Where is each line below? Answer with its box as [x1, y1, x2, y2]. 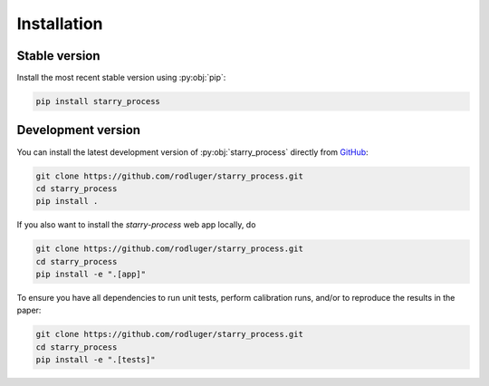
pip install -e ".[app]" [35, 269, 147, 280]
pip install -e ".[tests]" [35, 354, 156, 365]
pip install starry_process [35, 96, 160, 107]
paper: [16, 304, 42, 316]
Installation [16, 14, 103, 34]
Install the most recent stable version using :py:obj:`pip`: [16, 72, 226, 83]
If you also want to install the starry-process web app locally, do [16, 219, 256, 230]
